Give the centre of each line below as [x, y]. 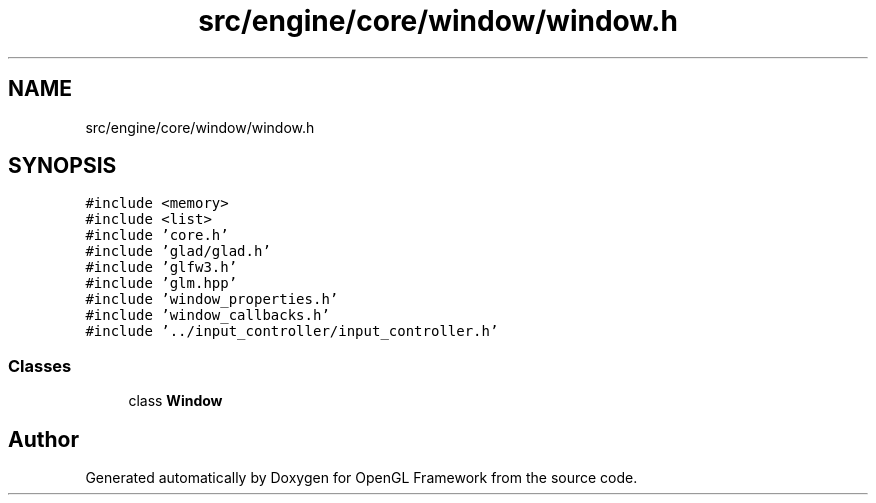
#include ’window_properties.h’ [212, 299]
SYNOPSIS [62, 166]
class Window [175, 401]
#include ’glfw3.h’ [161, 267]
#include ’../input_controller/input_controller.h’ [292, 331]
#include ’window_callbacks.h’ [207, 315]
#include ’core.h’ [157, 235]
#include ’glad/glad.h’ [178, 251]
